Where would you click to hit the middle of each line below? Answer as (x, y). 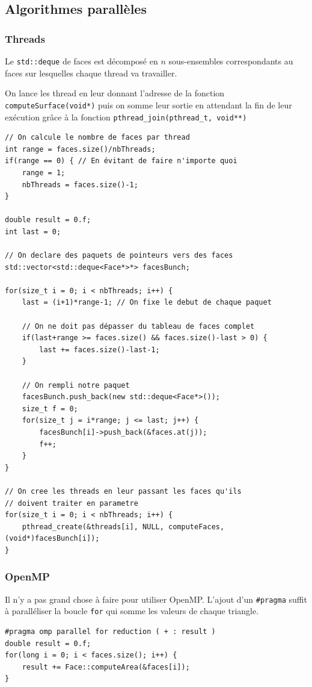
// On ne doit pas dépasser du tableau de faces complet (138, 326)
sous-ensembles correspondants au (231, 61)
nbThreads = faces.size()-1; (80, 185)
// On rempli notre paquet (76, 385)
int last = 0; (33, 232)
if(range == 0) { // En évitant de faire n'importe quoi (121, 161)
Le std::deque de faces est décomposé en (81, 61)
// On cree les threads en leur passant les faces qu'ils (123, 491)
